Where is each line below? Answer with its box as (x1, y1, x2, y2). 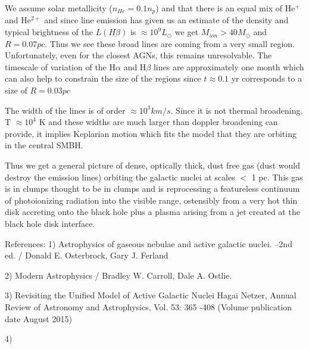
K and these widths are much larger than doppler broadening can (39, 116, 278, 128)
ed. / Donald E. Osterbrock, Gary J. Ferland (5, 249, 168, 261)
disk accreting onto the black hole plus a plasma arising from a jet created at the (5, 205, 300, 218)
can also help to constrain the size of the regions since (5, 72, 201, 85)
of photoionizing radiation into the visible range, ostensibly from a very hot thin (5, 194, 298, 206)
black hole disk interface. (5, 217, 95, 229)
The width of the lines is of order (5, 104, 126, 116)
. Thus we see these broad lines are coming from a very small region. (45, 37, 295, 49)
